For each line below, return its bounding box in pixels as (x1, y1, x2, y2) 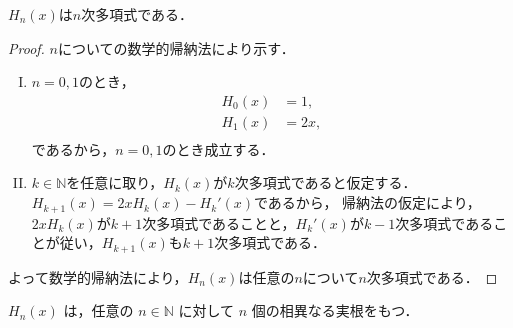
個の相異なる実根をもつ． (251, 300, 419, 321)
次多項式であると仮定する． (234, 172, 417, 193)
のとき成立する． (162, 138, 275, 159)
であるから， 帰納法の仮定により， (253, 192, 481, 213)
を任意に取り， (66, 172, 164, 193)
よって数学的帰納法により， (8, 266, 188, 287)
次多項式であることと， (142, 212, 296, 233)
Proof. (8, 37, 45, 58)
